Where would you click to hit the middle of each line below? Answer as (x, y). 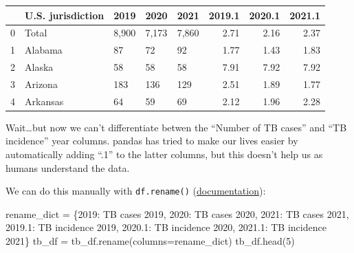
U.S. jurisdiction (65, 15)
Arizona (41, 84)
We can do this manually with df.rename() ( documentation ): (136, 191)
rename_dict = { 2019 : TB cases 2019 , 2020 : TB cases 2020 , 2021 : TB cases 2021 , (177, 213)
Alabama (44, 50)
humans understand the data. (68, 167)
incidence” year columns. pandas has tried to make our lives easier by (152, 141)
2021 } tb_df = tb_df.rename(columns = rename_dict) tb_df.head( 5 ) (150, 241)
